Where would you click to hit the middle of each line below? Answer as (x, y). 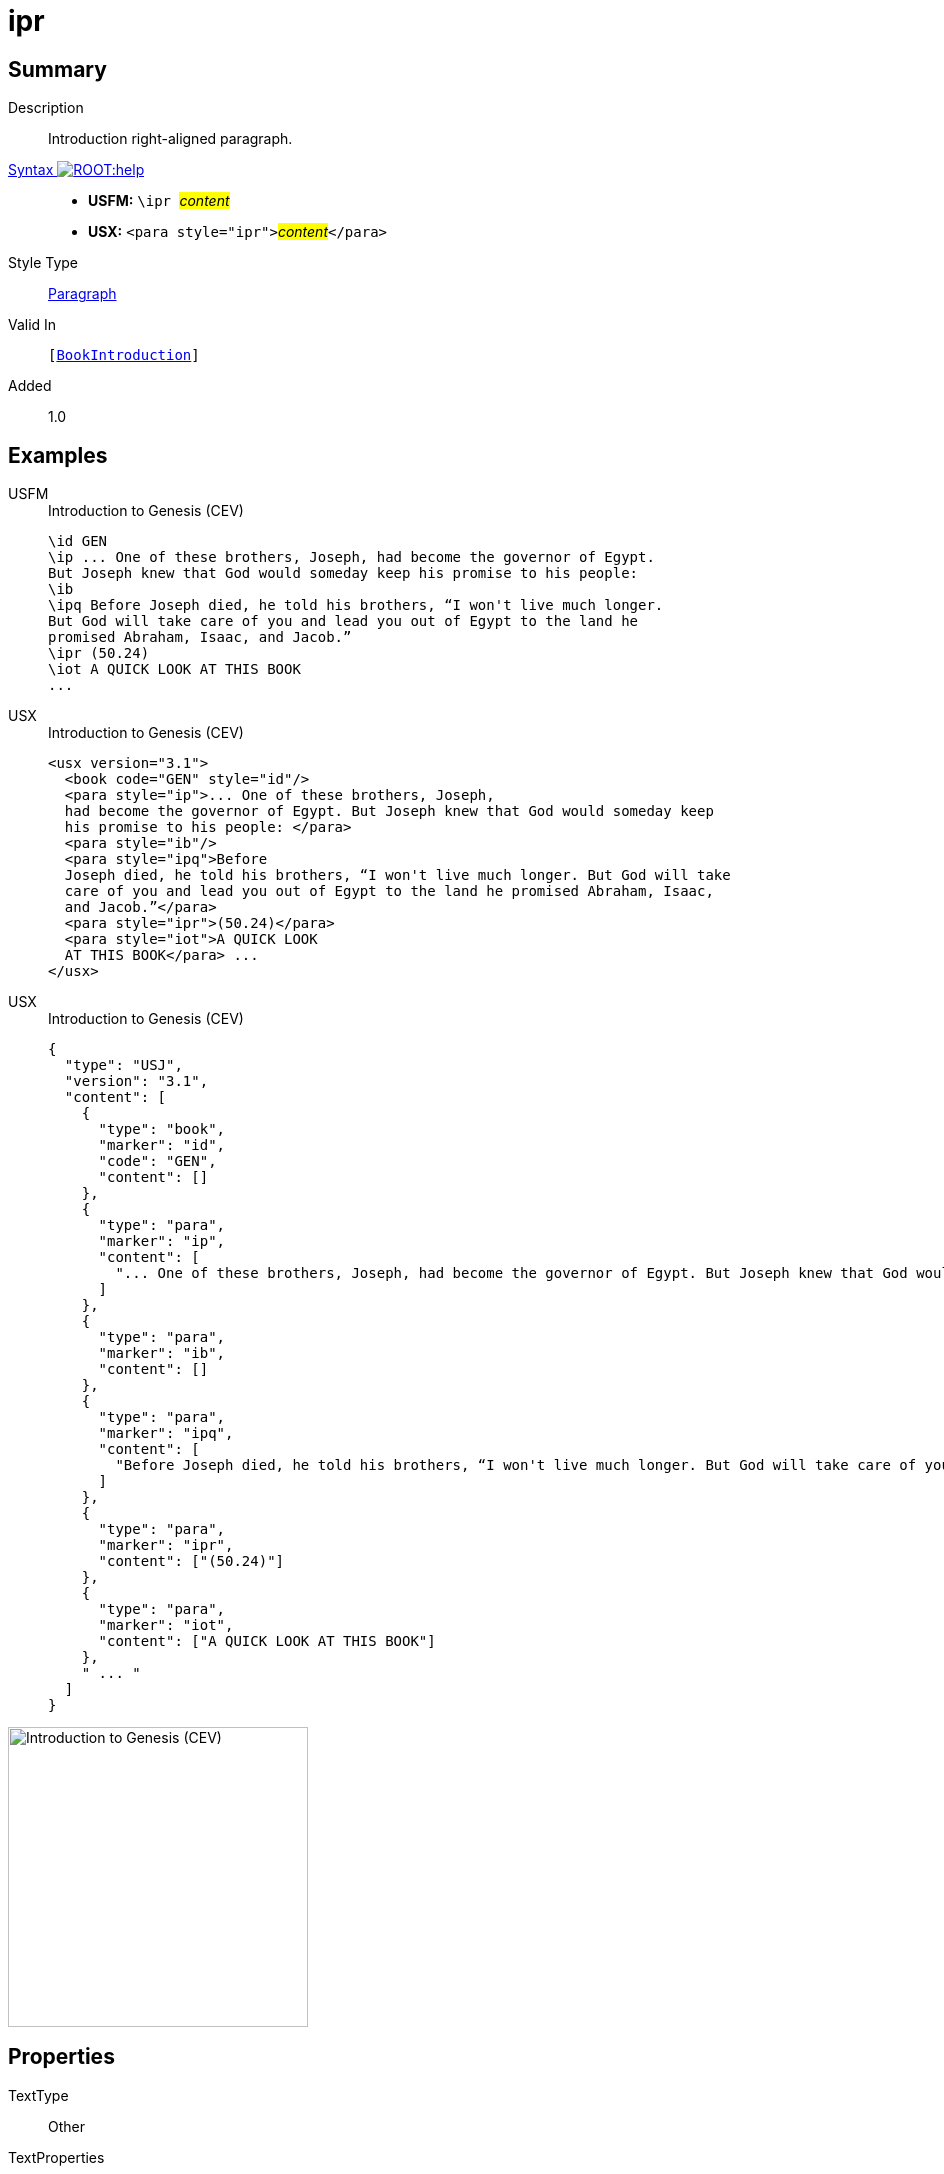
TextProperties (56, 2157)
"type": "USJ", (123, 1065)
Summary (57, 69)
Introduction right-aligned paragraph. (170, 139)
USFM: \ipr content (159, 201)
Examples (58, 455)
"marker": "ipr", (166, 1545)
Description (46, 108)
